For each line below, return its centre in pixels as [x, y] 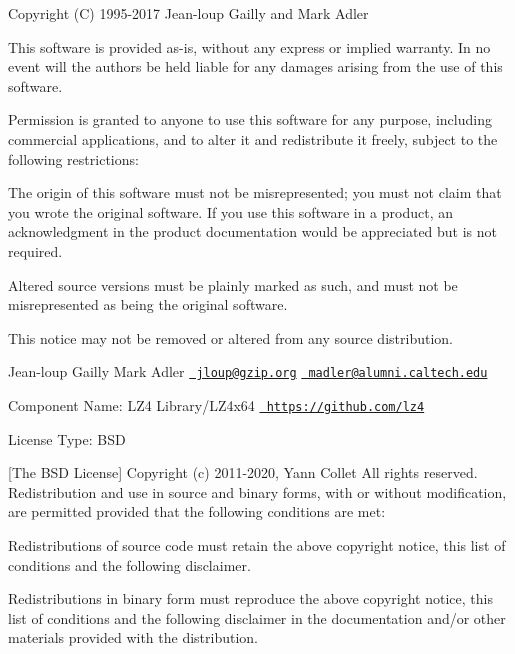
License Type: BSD [67, 438]
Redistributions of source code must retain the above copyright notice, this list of [257, 545]
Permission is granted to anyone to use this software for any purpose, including [250, 119]
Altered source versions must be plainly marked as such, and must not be [233, 284]
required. [35, 250]
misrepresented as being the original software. [148, 304]
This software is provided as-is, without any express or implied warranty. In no [249, 46]
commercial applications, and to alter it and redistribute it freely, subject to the [253, 138]
